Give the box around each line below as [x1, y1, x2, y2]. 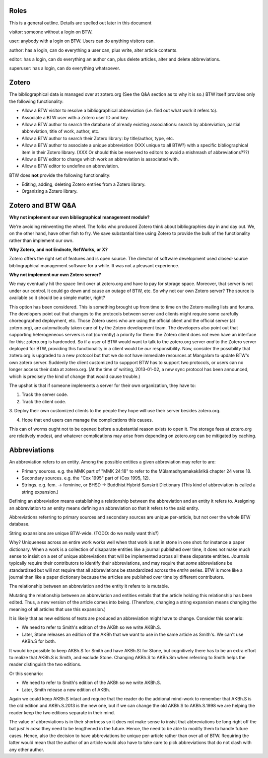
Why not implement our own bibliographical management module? [9, 214, 150, 221]
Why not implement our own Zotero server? [9, 272, 101, 278]
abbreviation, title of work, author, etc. [21, 128, 100, 134]
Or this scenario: [9, 671, 43, 677]
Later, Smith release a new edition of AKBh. [21, 686, 110, 692]
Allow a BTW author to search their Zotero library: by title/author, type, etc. [21, 135, 174, 141]
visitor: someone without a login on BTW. [9, 29, 93, 35]
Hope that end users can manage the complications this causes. [21, 417, 153, 423]
